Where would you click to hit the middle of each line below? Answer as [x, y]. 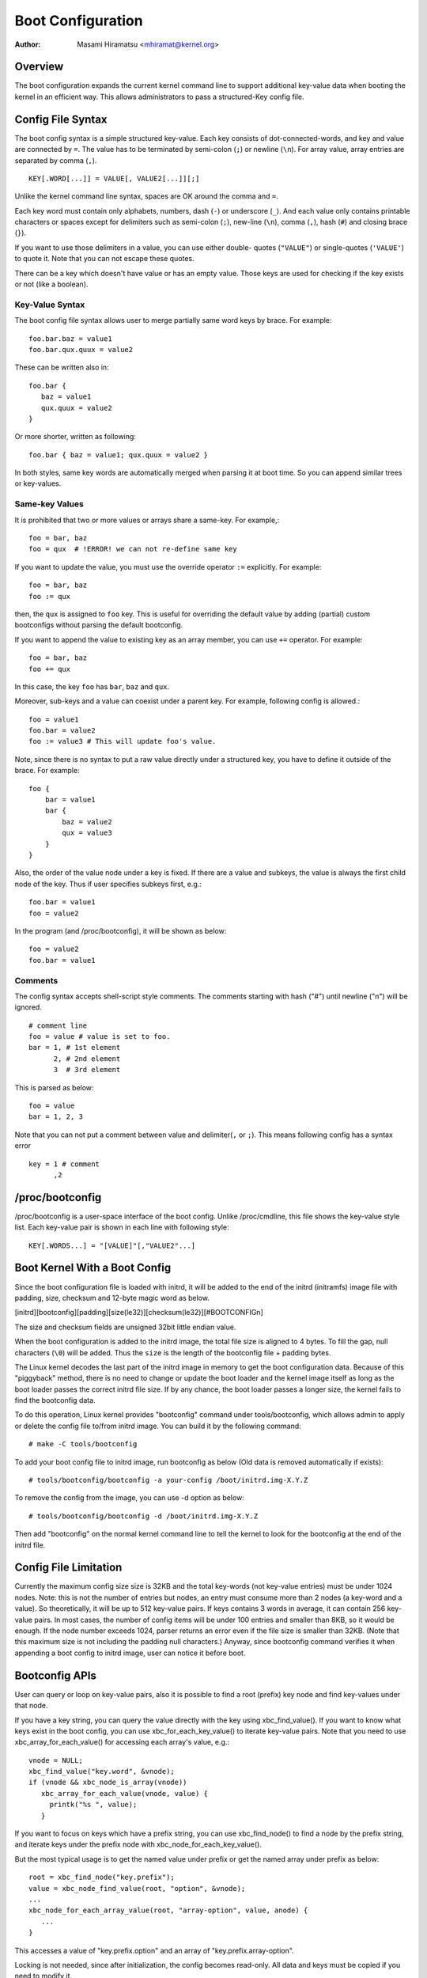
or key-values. [38, 483]
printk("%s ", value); [93, 1805]
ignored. [28, 1007]
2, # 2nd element [87, 1059]
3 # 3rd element [87, 1070]
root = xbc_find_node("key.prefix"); [102, 1878]
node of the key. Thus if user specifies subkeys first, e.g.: [108, 884]
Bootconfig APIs [55, 1675]
